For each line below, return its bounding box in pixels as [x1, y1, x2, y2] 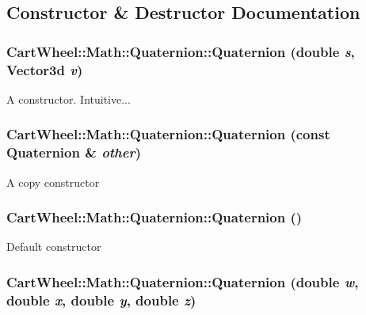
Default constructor [6, 238, 101, 255]
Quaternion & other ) [6, 142, 142, 162]
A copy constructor [6, 173, 100, 190]
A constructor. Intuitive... [6, 90, 131, 107]
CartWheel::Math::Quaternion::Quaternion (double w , [6, 271, 359, 291]
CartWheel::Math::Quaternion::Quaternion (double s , [6, 41, 355, 61]
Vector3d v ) [6, 59, 83, 79]
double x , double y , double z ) [6, 290, 196, 309]
